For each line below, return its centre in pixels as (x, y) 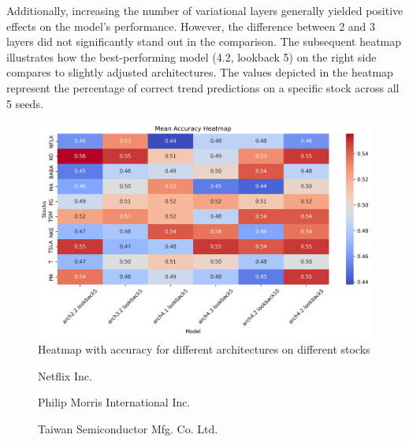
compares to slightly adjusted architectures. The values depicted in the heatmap (200, 72)
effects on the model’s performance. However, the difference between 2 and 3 (191, 26)
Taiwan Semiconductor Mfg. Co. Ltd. (128, 428)
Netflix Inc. (65, 375)
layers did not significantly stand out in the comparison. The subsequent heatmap (204, 41)
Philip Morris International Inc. (114, 402)
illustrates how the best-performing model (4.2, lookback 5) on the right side (191, 56)
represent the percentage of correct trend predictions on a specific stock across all (203, 87)
